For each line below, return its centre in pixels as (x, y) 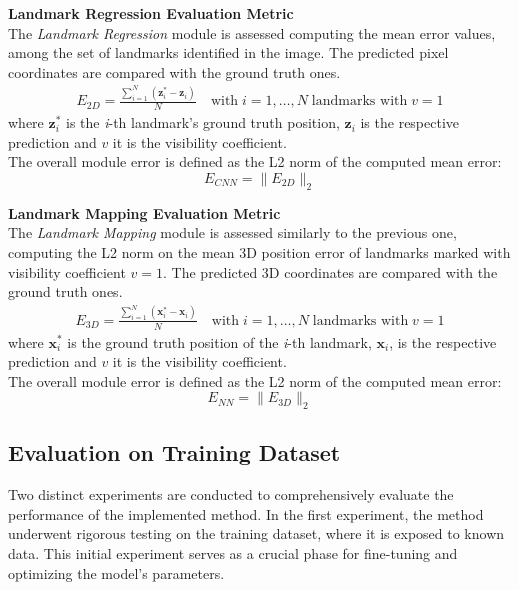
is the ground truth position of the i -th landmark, (219, 341)
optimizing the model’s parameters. (116, 572)
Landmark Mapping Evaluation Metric (144, 212)
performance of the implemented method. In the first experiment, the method (246, 513)
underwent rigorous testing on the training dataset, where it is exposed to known (256, 533)
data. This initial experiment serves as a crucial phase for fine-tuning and (233, 553)
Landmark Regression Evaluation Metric (151, 13)
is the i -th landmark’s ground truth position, (202, 122)
